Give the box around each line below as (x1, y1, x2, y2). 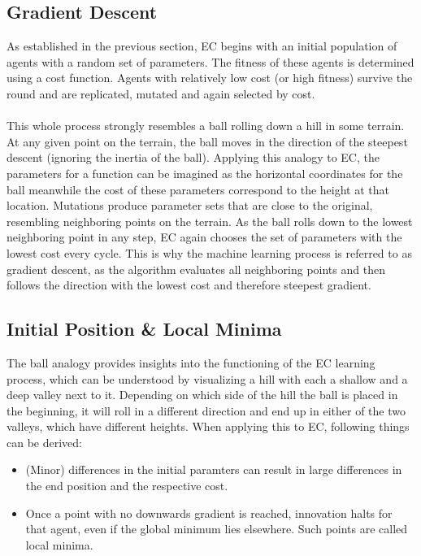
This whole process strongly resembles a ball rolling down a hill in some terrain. (7, 117, 405, 134)
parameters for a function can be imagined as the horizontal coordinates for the (7, 164, 403, 181)
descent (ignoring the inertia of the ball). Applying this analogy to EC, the (7, 149, 380, 166)
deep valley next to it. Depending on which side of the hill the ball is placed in (7, 386, 398, 403)
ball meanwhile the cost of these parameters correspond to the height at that (7, 180, 389, 198)
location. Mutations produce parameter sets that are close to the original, (7, 197, 373, 214)
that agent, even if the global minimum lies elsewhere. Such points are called (25, 520, 408, 537)
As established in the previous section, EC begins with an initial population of (7, 37, 397, 54)
